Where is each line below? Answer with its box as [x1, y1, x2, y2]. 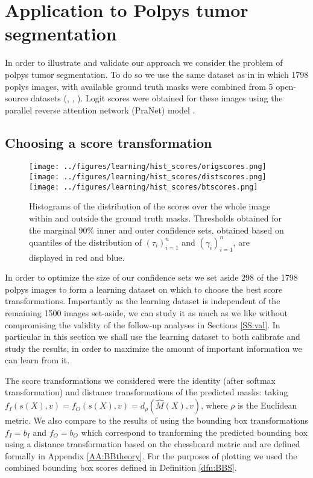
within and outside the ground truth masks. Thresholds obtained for [29, 212, 282, 225]
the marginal [29, 223, 76, 236]
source [5, 92, 28, 104]
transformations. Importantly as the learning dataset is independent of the [5, 295, 280, 307]
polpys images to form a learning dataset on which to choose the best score [5, 282, 283, 295]
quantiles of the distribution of [29, 235, 142, 248]
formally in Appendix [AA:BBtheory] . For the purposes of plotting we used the [5, 449, 297, 462]
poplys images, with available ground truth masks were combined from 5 [5, 80, 273, 92]
